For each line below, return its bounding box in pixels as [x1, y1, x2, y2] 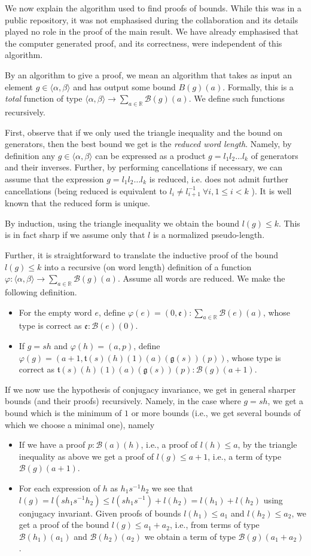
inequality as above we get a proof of [19, 450, 154, 462]
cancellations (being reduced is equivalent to [5, 184, 167, 197]
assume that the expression [5, 172, 104, 185]
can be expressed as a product [95, 149, 206, 161]
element [5, 80, 33, 93]
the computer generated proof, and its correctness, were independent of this [5, 36, 282, 49]
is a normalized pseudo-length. [153, 228, 265, 241]
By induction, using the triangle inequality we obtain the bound [5, 216, 239, 229]
